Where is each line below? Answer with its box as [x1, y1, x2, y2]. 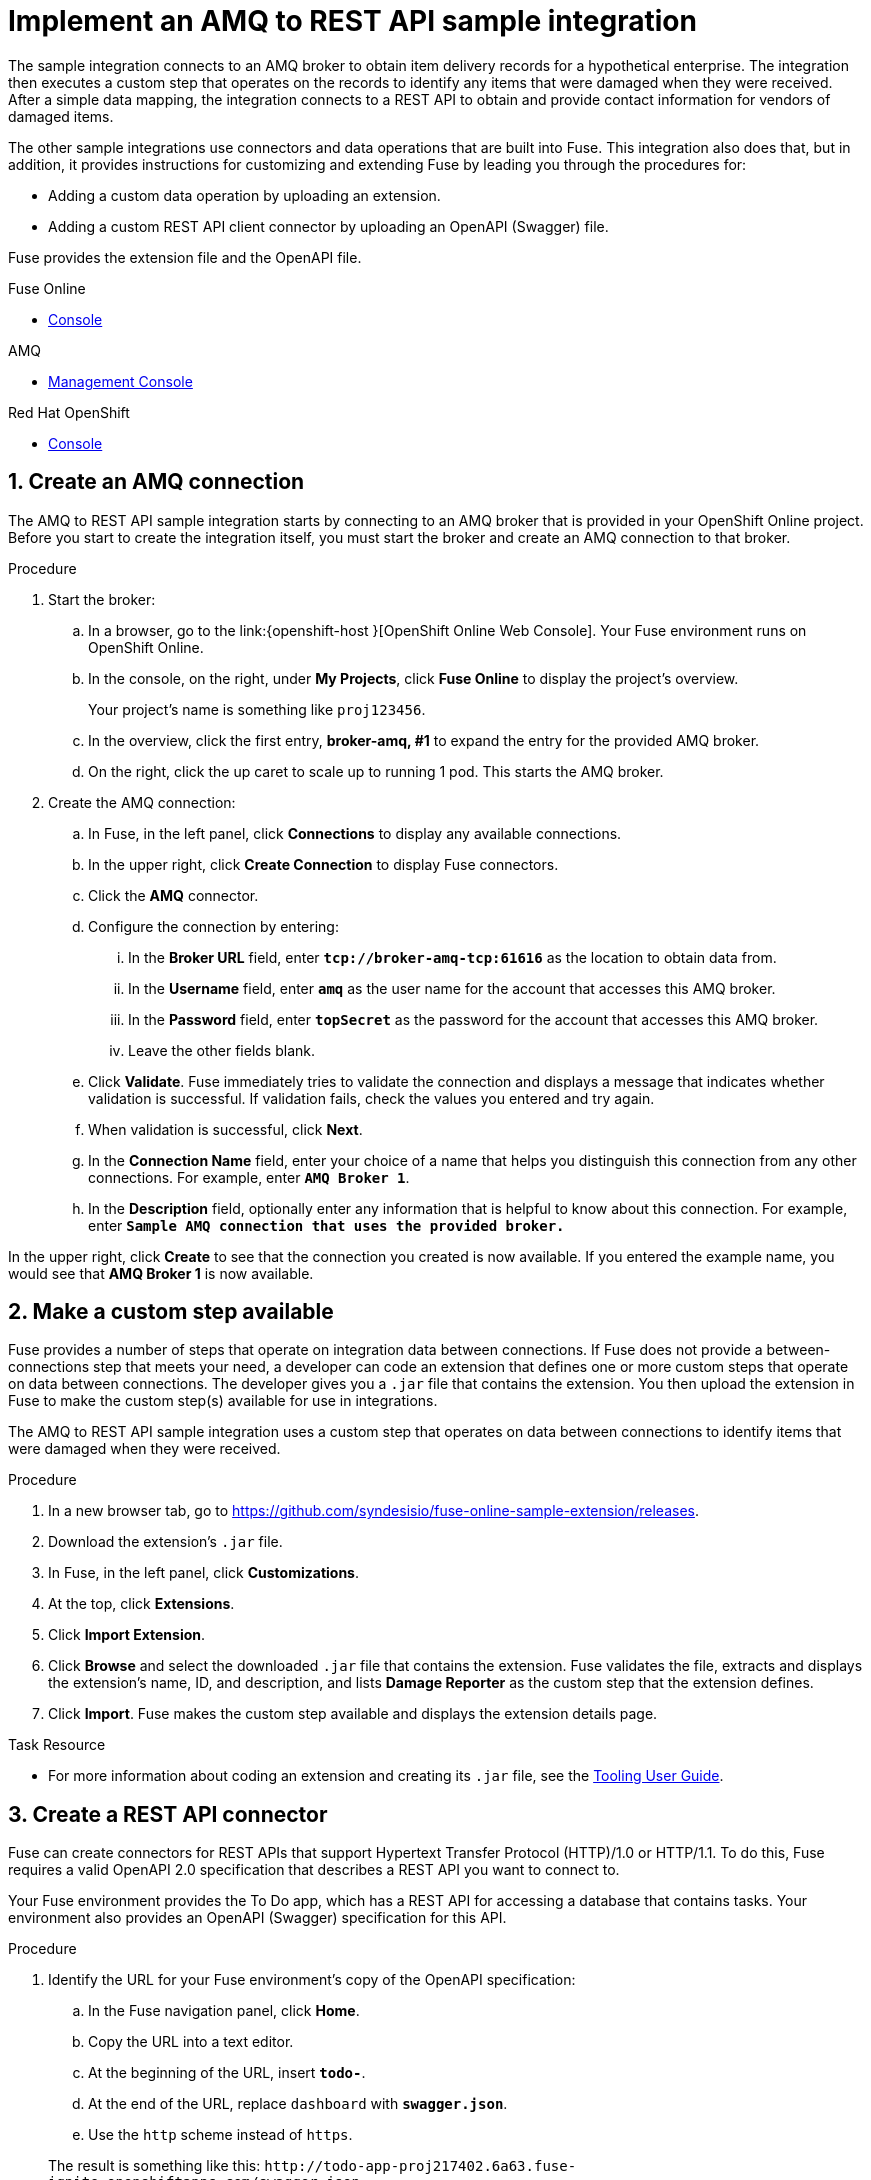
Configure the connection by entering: [88, 917, 339, 935]
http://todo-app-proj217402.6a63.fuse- [264, 2158, 577, 2175]
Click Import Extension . [48, 1626, 206, 1644]
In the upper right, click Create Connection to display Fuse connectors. [88, 855, 559, 873]
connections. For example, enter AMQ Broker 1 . [88, 1168, 410, 1186]
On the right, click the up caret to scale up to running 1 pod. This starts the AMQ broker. [88, 762, 664, 780]
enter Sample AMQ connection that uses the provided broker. [88, 1216, 565, 1234]
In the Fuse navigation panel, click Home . [88, 2002, 360, 2020]
